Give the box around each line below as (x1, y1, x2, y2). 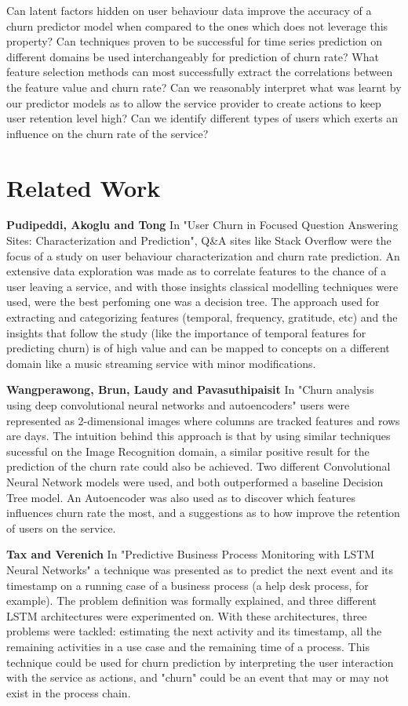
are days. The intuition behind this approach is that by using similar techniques (6, 428, 391, 444)
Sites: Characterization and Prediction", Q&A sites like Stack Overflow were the (6, 232, 392, 249)
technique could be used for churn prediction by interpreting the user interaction (6, 653, 394, 670)
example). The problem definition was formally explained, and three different (6, 592, 377, 609)
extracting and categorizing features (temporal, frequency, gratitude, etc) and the (6, 309, 398, 326)
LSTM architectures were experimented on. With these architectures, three (6, 607, 367, 624)
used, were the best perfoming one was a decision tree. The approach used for (6, 293, 380, 310)
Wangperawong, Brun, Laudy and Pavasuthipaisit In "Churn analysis (6, 381, 374, 398)
